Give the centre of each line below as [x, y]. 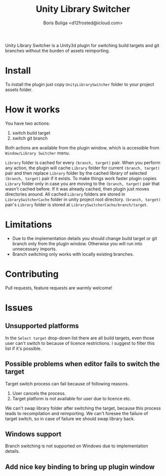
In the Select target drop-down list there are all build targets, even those [80, 338]
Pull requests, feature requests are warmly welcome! [59, 287]
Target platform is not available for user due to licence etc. [72, 398]
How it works [33, 110]
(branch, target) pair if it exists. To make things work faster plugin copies [81, 178]
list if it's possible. [23, 348]
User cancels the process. [39, 393]
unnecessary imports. [34, 249]
